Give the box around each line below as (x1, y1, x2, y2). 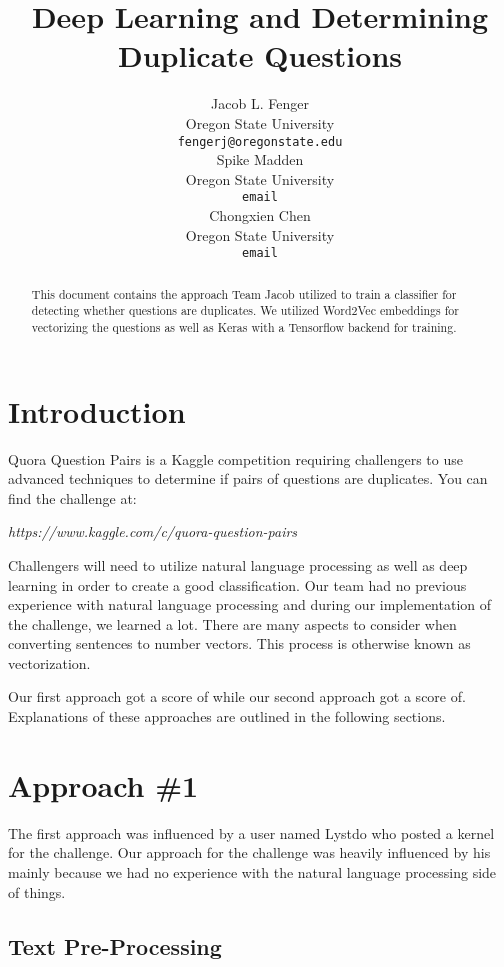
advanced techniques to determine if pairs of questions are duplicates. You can (8, 468, 488, 489)
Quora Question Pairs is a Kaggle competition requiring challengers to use (8, 448, 463, 469)
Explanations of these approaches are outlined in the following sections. (8, 706, 446, 727)
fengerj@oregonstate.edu (177, 134, 343, 149)
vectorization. (8, 652, 91, 673)
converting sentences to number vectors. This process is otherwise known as (8, 633, 471, 654)
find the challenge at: (8, 487, 137, 508)
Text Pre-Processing (8, 930, 222, 961)
